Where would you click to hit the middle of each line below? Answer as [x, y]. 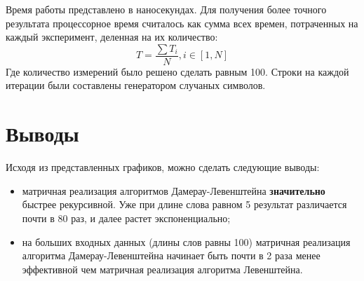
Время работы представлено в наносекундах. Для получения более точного [166, 9]
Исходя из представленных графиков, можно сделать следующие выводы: [163, 167]
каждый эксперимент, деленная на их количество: [112, 37]
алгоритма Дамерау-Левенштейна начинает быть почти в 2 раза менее [171, 255]
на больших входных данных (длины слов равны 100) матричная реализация [186, 241]
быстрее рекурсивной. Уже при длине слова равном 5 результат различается [184, 204]
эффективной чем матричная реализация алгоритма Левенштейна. [162, 269]
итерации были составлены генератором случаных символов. [136, 85]
